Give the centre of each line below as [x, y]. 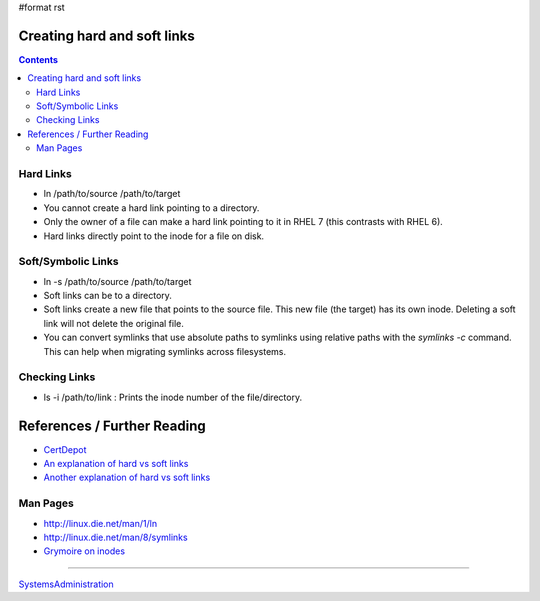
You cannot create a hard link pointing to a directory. [151, 207]
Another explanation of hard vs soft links [127, 477]
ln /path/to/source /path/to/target [112, 194]
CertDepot [65, 449]
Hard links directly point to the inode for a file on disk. [154, 236]
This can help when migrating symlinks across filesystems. [165, 351]
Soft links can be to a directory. [107, 296]
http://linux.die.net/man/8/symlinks [116, 537]
